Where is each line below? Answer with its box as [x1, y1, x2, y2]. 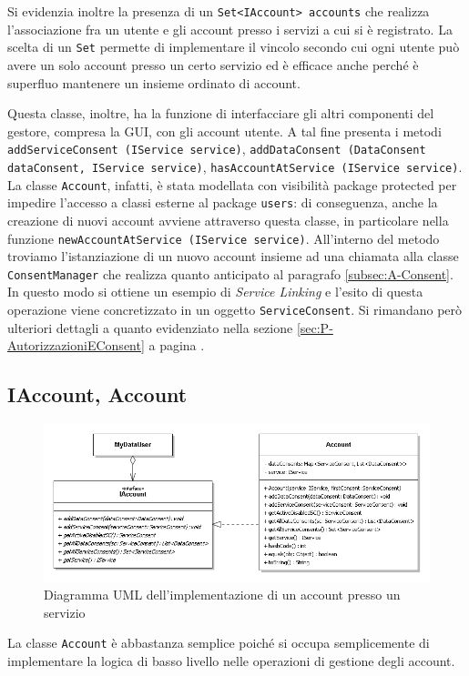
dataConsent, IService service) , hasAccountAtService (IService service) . [7, 156, 463, 176]
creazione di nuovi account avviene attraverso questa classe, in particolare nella [7, 210, 449, 229]
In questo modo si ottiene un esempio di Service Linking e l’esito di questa [7, 282, 423, 301]
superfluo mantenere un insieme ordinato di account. [7, 73, 301, 92]
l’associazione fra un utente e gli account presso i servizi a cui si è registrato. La [7, 19, 453, 38]
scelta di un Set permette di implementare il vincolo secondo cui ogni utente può [7, 37, 460, 56]
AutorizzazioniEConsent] [7, 336, 145, 355]
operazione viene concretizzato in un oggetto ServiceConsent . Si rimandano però [7, 300, 463, 318]
